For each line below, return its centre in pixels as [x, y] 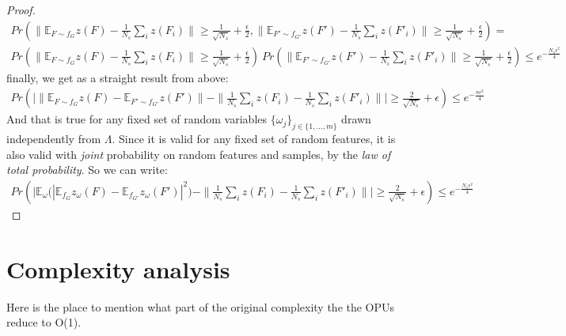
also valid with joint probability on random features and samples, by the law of [199, 154]
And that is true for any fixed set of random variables [137, 119]
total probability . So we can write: [87, 170]
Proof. [21, 9]
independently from [54, 139]
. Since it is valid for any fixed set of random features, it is [254, 139]
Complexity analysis [118, 268]
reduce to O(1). [44, 322]
